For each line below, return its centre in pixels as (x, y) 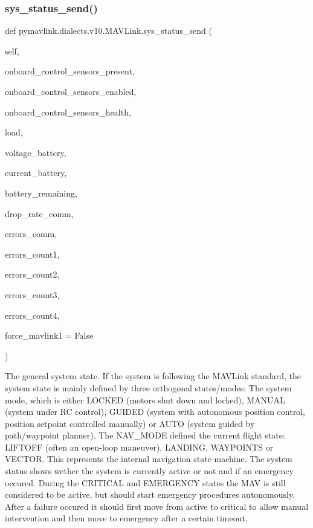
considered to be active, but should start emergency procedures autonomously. (150, 494)
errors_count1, (32, 254)
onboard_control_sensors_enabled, (71, 91)
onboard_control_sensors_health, (68, 112)
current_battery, (36, 173)
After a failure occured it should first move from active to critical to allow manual (157, 506)
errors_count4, (32, 315)
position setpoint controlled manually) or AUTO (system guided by (130, 423)
